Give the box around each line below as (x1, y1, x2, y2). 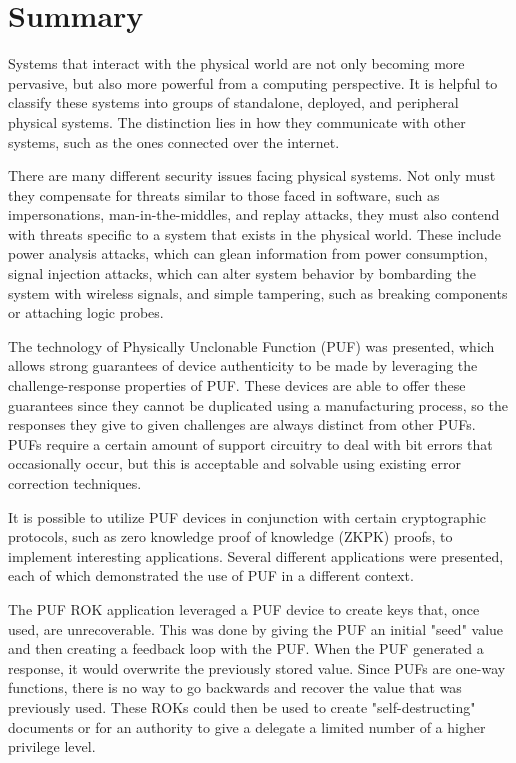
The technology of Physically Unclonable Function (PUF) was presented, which (8, 335, 495, 356)
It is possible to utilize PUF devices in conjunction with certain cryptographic (8, 506, 487, 527)
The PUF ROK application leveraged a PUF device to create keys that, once (8, 598, 480, 619)
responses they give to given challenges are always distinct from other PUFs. (8, 414, 476, 435)
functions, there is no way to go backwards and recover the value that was (8, 677, 462, 698)
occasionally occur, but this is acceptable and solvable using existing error (8, 453, 461, 474)
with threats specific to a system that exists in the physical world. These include (8, 223, 501, 244)
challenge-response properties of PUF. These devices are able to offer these (8, 375, 466, 396)
